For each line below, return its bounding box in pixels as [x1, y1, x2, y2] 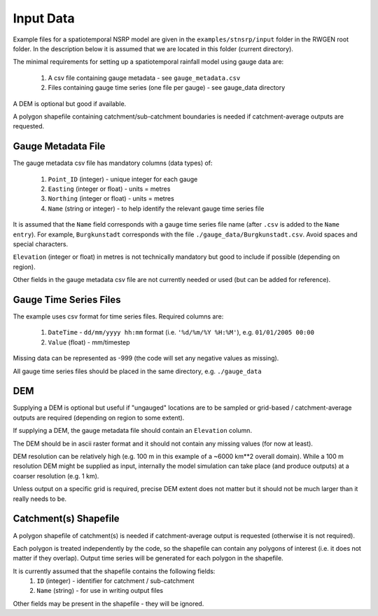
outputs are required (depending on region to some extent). [13, 413, 185, 422]
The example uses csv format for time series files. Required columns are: [13, 312, 224, 321]
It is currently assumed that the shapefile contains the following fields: [13, 567, 216, 575]
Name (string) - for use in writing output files [36, 587, 164, 595]
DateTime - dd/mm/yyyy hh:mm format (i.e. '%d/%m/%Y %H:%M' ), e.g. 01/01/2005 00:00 [48, 328, 315, 337]
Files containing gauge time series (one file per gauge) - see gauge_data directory [48, 83, 286, 92]
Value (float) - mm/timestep [48, 337, 130, 347]
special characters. [13, 239, 69, 248]
